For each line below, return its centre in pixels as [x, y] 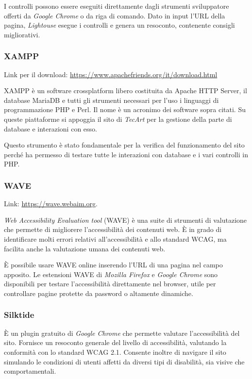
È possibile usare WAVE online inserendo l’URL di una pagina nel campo [113, 265]
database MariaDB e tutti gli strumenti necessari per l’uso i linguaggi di [111, 100]
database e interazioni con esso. [50, 128]
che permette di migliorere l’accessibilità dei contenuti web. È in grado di [113, 229]
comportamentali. [30, 371]
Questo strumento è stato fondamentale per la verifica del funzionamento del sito [124, 145]
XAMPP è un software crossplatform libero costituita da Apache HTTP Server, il [126, 91]
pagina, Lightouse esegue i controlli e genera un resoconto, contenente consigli [119, 25]
